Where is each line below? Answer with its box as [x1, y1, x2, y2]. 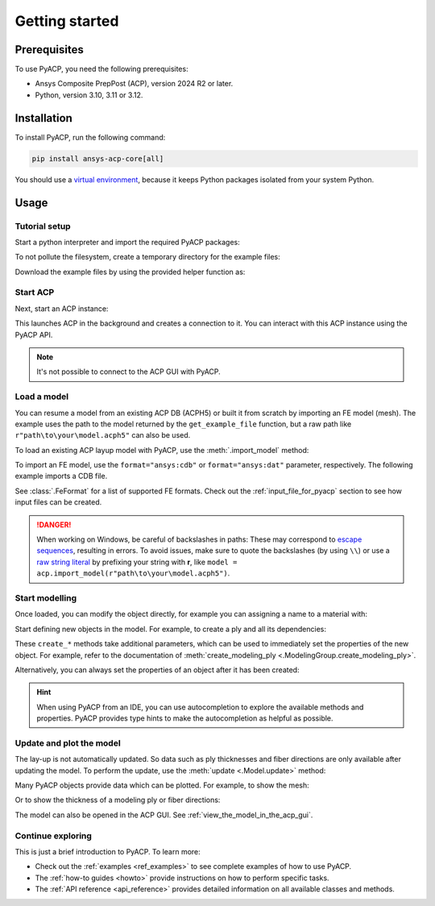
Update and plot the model [14, 738, 121, 749]
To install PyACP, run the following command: [14, 132, 166, 142]
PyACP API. [14, 330, 53, 339]
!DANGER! [36, 520, 72, 530]
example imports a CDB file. [14, 472, 108, 481]
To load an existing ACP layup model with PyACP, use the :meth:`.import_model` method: [14, 445, 309, 455]
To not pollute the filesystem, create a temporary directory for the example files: [14, 252, 281, 262]
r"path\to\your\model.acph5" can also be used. [14, 430, 191, 440]
